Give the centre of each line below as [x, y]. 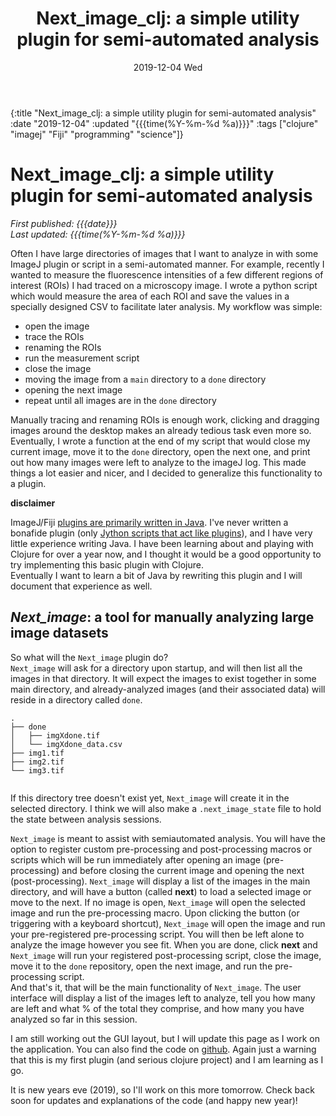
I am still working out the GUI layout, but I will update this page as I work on [165, 1038]
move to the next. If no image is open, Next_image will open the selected [158, 902]
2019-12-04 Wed [168, 67]
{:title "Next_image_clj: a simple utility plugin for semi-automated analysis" [163, 113]
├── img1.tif [37, 753]
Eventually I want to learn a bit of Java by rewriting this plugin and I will [156, 575]
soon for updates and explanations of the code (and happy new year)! [154, 1100]
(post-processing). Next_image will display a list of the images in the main [160, 881]
